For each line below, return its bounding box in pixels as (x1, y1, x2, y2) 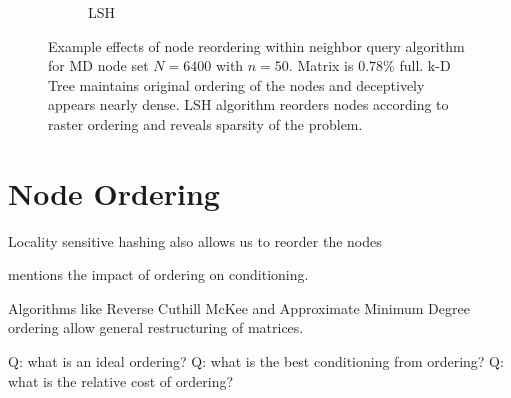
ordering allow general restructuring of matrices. (8, 317, 304, 338)
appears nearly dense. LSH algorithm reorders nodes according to (48, 94, 449, 115)
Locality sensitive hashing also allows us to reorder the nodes (8, 230, 382, 251)
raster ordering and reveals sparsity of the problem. (48, 113, 363, 134)
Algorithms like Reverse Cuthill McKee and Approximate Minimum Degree (8, 297, 470, 318)
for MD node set (48, 55, 149, 76)
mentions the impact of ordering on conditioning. (8, 264, 309, 285)
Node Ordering (8, 172, 220, 213)
